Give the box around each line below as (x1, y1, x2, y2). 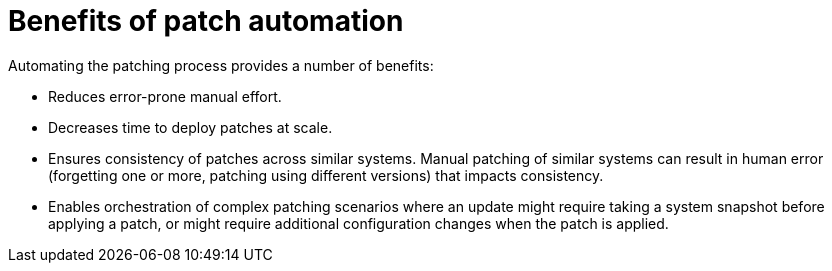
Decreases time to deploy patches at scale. (48, 118, 333, 136)
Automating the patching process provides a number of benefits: (8, 56, 434, 74)
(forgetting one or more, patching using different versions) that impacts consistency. (48, 166, 604, 184)
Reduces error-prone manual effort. (48, 87, 282, 105)
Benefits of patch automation (8, 4, 404, 38)
